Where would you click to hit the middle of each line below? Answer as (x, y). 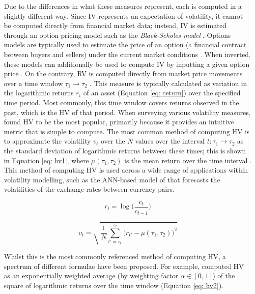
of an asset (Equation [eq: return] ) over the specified (162, 93)
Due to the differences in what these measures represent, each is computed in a (123, 6)
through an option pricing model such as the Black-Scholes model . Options (117, 35)
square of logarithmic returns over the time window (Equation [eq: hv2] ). (114, 285)
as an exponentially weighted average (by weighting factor (91, 276)
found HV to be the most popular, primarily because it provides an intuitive (119, 122)
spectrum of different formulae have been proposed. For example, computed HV (124, 266)
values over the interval (170, 141)
